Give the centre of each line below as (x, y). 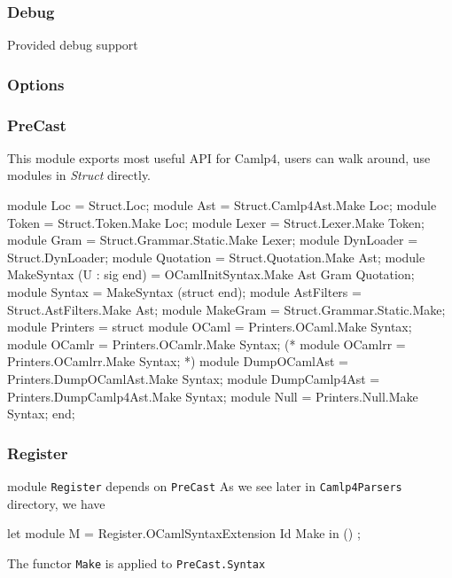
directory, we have (56, 503)
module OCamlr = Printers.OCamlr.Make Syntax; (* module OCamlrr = (207, 344)
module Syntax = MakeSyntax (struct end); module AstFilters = (184, 292)
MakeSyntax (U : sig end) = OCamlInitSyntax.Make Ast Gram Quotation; (211, 274)
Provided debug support (73, 45)
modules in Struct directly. (79, 175)
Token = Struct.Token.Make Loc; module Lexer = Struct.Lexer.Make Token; (216, 222)
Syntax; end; (41, 414)
